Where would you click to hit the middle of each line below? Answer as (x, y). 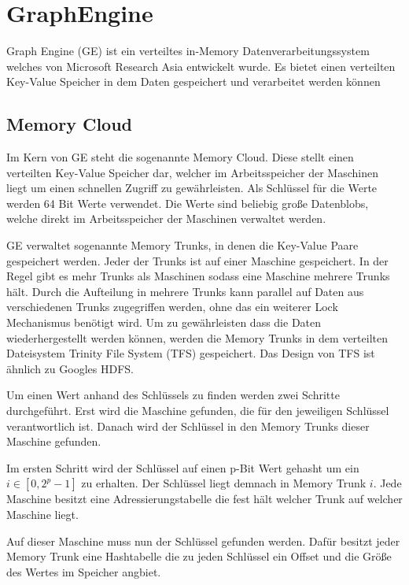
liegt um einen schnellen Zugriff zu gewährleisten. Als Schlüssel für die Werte (192, 188)
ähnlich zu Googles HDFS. (70, 368)
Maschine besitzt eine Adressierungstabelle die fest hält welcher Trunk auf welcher (204, 499)
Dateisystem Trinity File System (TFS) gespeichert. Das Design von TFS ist (191, 353)
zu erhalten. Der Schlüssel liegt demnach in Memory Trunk (224, 483)
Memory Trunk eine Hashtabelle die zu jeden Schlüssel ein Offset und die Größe (199, 556)
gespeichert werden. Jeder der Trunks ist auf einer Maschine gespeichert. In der (197, 260)
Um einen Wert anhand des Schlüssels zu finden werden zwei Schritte (173, 395)
